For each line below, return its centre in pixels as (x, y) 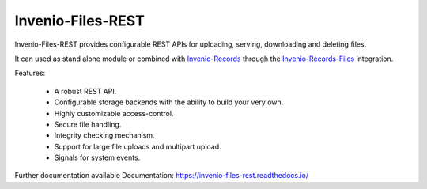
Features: (30, 73)
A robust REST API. (85, 91)
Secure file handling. (88, 124)
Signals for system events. (97, 157)
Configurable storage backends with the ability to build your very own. (169, 102)
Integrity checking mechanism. (104, 135)
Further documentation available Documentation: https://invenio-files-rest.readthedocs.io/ (162, 176)
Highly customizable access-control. (114, 113)
